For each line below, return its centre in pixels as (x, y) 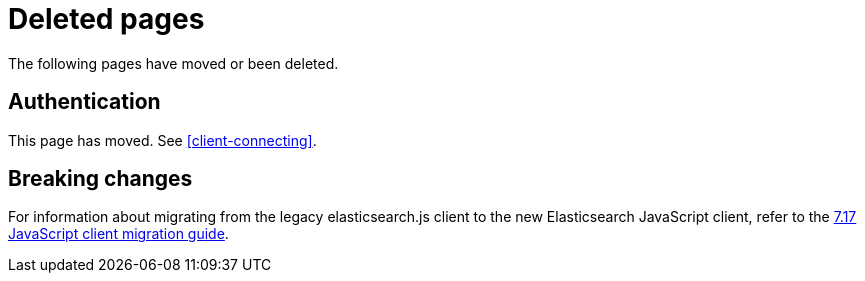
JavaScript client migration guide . (118, 234)
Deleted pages (106, 19)
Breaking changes (100, 179)
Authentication (84, 102)
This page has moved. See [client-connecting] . (162, 140)
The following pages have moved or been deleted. (173, 63)
